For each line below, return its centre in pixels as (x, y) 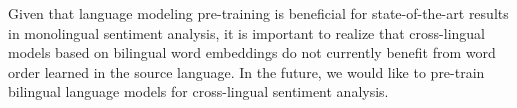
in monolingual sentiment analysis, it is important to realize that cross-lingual (246, 32)
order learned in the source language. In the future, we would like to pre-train (246, 71)
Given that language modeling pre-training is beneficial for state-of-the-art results (258, 13)
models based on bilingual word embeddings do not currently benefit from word (252, 52)
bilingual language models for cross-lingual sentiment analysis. (198, 91)
